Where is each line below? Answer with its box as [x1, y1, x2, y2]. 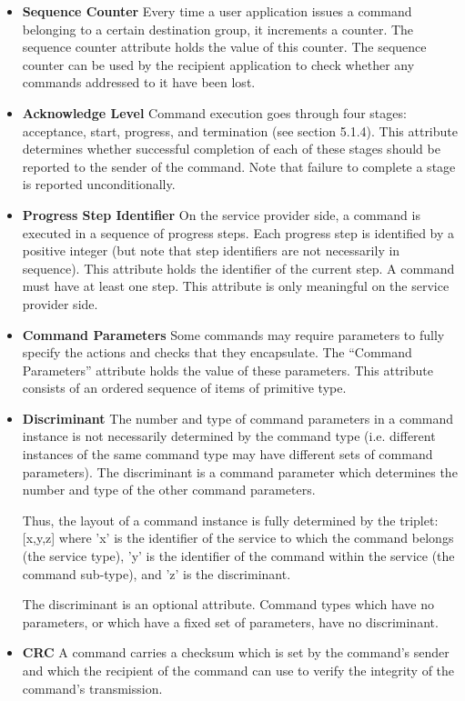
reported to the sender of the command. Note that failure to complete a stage [22, 156, 456, 175]
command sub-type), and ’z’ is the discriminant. [22, 564, 291, 583]
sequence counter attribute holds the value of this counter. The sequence [22, 37, 427, 56]
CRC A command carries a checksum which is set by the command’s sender [22, 643, 450, 662]
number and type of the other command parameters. [22, 480, 316, 499]
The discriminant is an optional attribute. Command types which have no [22, 595, 435, 614]
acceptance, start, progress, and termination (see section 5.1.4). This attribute [22, 121, 458, 140]
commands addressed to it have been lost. [22, 73, 256, 92]
